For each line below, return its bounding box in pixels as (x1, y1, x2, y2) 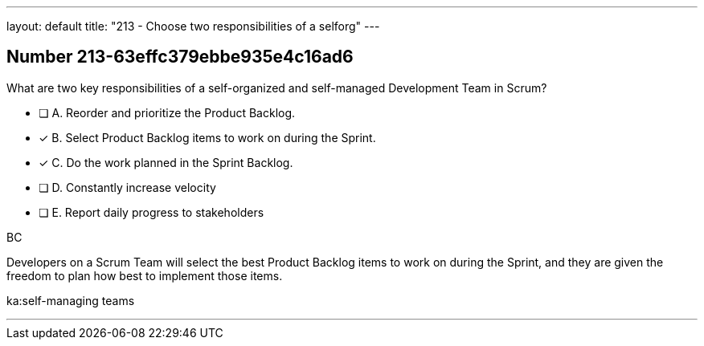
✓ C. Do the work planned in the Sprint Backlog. (39, 155, 293, 169)
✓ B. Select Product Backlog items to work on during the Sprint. (39, 130, 376, 145)
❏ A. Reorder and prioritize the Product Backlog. (39, 105, 296, 120)
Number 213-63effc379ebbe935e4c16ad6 (6, 47, 354, 67)
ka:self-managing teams (6, 293, 135, 307)
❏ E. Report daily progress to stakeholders (39, 205, 264, 219)
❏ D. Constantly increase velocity (39, 180, 216, 194)
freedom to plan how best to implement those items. (6, 268, 283, 283)
